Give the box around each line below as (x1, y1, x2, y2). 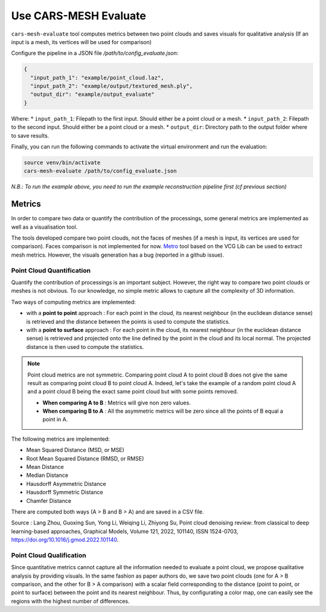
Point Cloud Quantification (11, 266, 91, 275)
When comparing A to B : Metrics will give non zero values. (42, 399, 191, 406)
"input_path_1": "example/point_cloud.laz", (30, 74, 164, 81)
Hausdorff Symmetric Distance (26, 489, 103, 496)
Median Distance (26, 471, 69, 479)
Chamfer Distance (26, 497, 72, 504)
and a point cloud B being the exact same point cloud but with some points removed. (27, 388, 238, 395)
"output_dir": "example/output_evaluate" (30, 91, 155, 98)
